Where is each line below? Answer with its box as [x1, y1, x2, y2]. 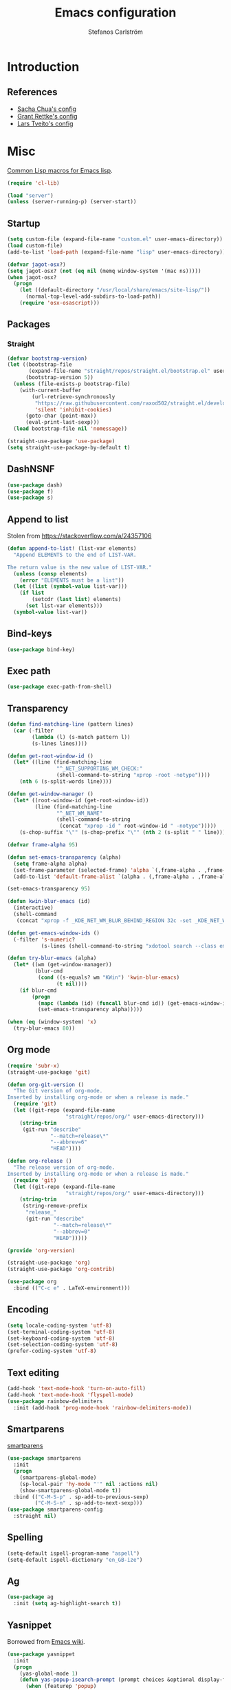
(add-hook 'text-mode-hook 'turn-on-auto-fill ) [7, 1385, 146, 1392]
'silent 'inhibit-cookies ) [34, 406, 112, 413]
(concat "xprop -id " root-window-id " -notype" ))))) [59, 822, 217, 830]
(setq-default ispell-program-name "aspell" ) [7, 1549, 140, 1557]
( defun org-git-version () [7, 1081, 85, 1088]
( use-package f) [7, 488, 54, 495]
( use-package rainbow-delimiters [7, 1398, 103, 1405]
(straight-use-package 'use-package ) [7, 438, 115, 445]
